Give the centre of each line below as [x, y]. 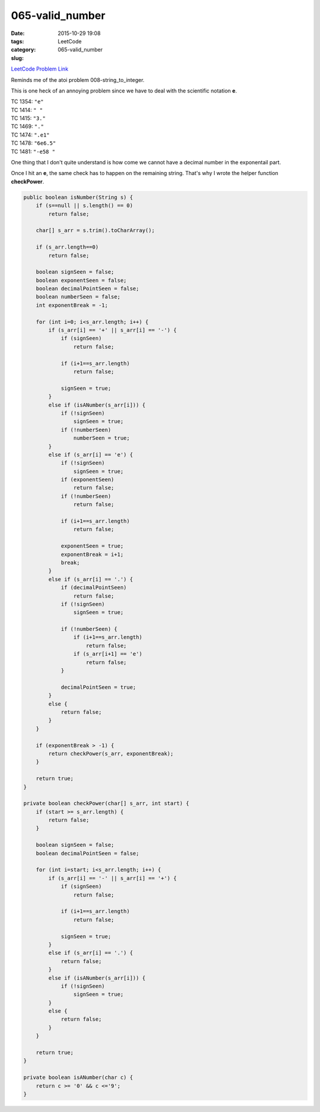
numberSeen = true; [102, 438]
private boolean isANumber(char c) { [78, 1078]
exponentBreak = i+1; [92, 554]
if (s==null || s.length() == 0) [84, 206]
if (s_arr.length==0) [67, 247]
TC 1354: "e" [27, 101]
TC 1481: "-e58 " [33, 151]
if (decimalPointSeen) [94, 588]
